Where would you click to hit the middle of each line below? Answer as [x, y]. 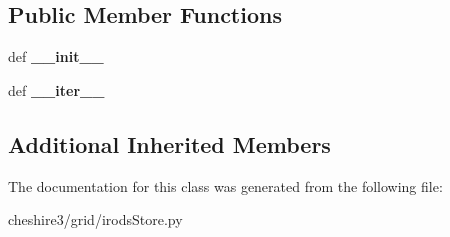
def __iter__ [56, 89]
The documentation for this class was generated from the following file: [225, 185]
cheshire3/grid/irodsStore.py [95, 219]
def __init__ [56, 56]
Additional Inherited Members [169, 143]
